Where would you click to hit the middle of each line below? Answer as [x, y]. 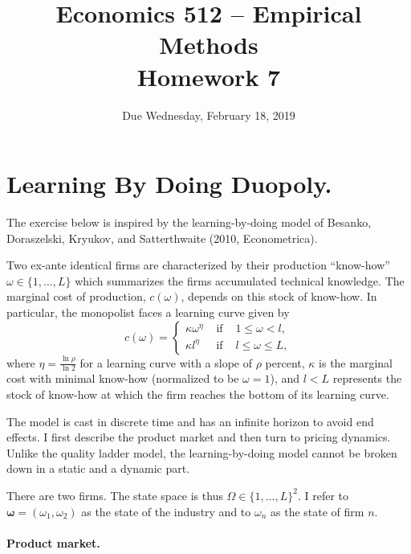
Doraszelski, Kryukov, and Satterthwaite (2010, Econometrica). [162, 238]
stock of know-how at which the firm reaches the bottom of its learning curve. [198, 394]
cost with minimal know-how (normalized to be [123, 378]
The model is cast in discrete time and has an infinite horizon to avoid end [190, 421]
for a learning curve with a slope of [166, 362]
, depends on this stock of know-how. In [279, 296]
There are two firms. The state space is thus [115, 495]
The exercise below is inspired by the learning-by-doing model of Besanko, [189, 222]
